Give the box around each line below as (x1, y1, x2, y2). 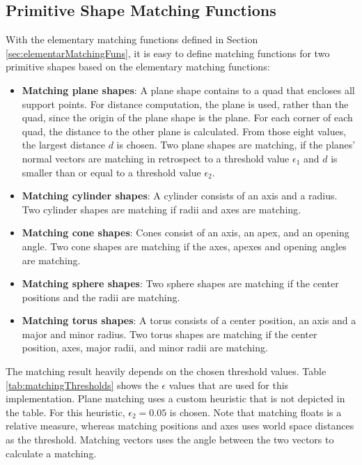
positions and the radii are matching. (22, 289, 180, 304)
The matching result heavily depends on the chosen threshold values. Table (6, 364, 326, 379)
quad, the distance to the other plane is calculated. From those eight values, (22, 123, 347, 138)
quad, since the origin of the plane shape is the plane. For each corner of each (22, 110, 353, 125)
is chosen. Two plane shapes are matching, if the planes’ (116, 137, 356, 152)
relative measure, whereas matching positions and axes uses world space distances (6, 418, 354, 433)
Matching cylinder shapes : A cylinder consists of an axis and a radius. (22, 188, 338, 203)
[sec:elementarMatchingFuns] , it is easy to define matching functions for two (6, 45, 330, 60)
